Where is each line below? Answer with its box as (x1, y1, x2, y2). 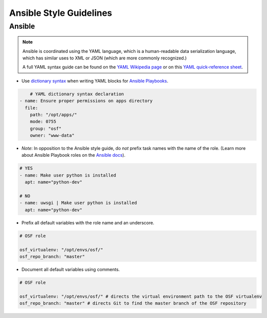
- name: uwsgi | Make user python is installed (19, 200, 137, 206)
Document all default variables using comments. (21, 266, 120, 272)
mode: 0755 (30, 119, 56, 125)
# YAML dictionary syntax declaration (30, 91, 124, 96)
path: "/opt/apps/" (30, 112, 78, 117)
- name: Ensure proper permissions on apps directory (19, 98, 153, 104)
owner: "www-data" (30, 133, 75, 138)
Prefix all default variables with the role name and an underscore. (21, 220, 154, 226)
